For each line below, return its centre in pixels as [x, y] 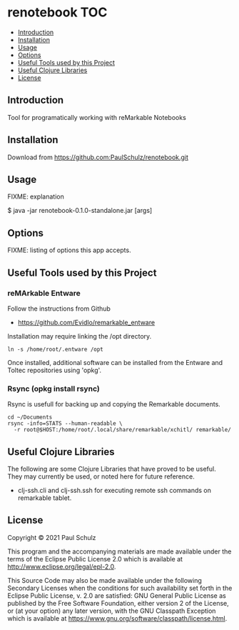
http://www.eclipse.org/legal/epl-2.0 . [62, 566]
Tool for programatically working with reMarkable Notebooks [97, 117]
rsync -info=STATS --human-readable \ [65, 424]
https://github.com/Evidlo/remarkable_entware [86, 322]
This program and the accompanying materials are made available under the [119, 551]
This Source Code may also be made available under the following [105, 580]
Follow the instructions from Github [59, 309]
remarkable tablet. [45, 498]
